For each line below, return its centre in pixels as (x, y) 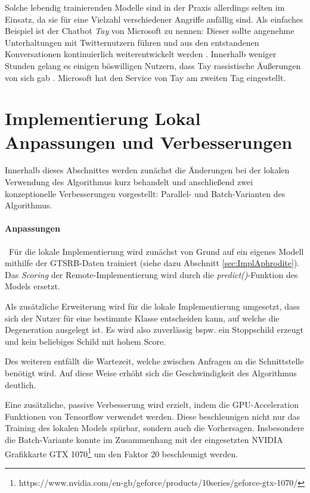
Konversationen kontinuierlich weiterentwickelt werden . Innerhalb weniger (141, 54)
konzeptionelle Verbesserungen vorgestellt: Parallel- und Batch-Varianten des (145, 193)
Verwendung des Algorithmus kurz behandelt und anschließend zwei (129, 182)
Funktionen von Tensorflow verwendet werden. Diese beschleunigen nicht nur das (153, 416)
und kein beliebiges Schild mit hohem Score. (86, 341)
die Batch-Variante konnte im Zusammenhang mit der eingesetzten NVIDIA (144, 439)
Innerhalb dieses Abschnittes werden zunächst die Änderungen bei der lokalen (147, 170)
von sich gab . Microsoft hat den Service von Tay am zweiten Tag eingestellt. (145, 77)
